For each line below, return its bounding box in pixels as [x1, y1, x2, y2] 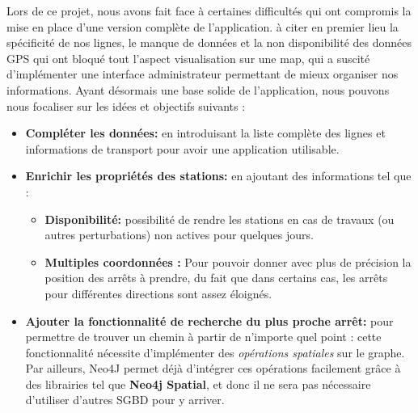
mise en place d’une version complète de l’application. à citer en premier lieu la [6, 18, 399, 35]
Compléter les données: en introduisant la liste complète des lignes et [25, 124, 386, 141]
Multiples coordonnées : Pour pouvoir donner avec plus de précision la [44, 253, 412, 270]
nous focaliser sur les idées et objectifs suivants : [6, 97, 246, 114]
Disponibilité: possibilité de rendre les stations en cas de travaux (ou [44, 210, 395, 227]
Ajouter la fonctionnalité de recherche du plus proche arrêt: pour [25, 312, 394, 329]
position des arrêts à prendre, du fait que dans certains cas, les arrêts [44, 269, 388, 286]
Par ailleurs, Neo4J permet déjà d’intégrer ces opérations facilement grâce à [25, 360, 401, 377]
